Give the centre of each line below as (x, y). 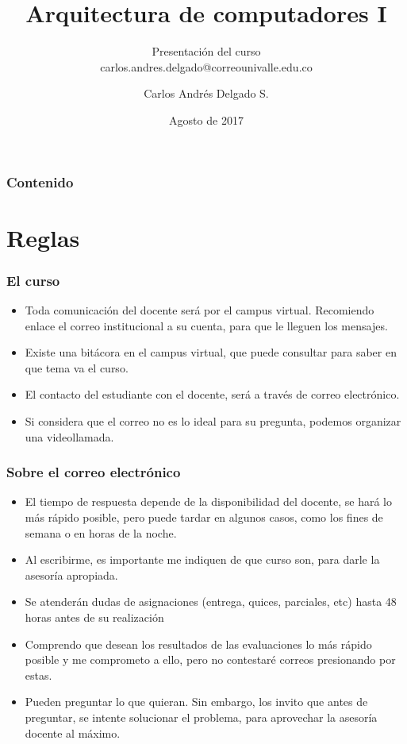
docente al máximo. (73, 732)
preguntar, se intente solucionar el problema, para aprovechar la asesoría (201, 717)
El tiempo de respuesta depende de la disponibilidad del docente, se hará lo (209, 501)
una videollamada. (69, 436)
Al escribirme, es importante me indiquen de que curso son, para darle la (202, 559)
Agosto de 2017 (206, 120)
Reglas (43, 237)
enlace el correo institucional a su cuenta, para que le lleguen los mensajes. (206, 325)
